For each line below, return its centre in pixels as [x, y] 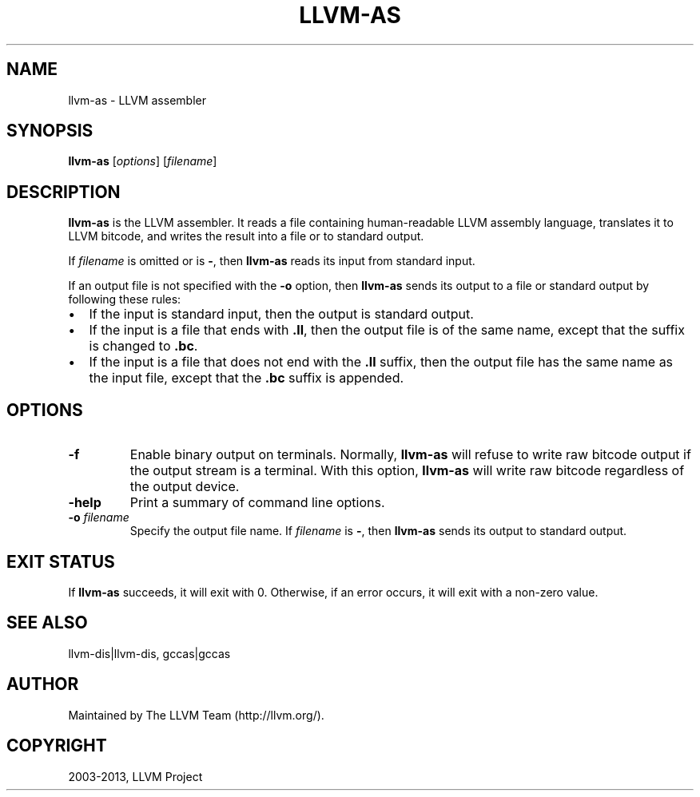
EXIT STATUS [61, 561]
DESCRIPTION [64, 192]
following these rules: [125, 299]
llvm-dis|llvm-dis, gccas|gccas [149, 653]
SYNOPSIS [50, 131]
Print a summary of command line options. [257, 503]
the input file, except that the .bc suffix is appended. [247, 378]
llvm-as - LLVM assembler [137, 100]
